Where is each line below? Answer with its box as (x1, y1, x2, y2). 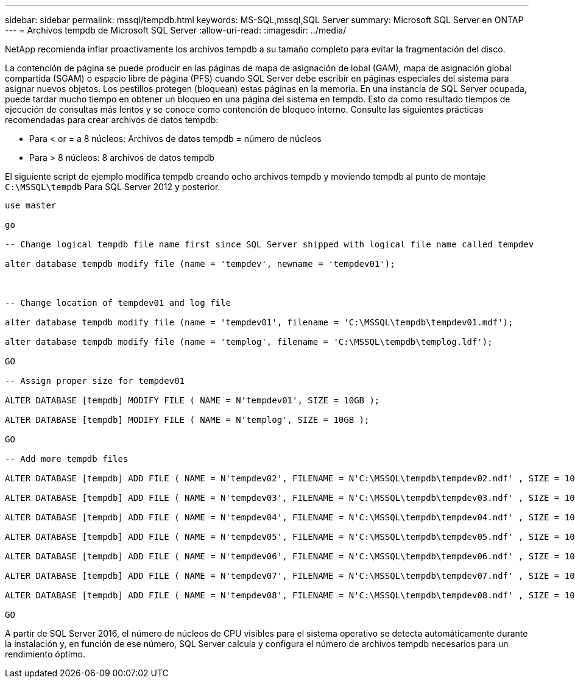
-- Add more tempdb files (5, 454, 129, 464)
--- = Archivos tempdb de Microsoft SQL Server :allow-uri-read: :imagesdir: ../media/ (5, 25, 347, 35)
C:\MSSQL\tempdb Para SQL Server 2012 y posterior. (5, 182, 220, 192)
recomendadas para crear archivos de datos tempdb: (5, 115, 219, 125)
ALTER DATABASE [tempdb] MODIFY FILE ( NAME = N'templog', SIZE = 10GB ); (5, 415, 370, 425)
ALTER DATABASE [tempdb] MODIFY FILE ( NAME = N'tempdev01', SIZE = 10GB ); (5, 395, 380, 405)
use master (5, 200, 57, 210)
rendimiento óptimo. (5, 649, 85, 659)
